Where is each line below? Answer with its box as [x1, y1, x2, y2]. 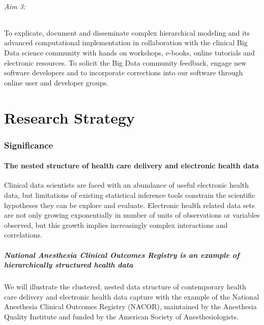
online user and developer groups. [4, 77, 109, 87]
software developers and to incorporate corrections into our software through [4, 67, 243, 78]
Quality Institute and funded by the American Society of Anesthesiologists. [4, 311, 239, 321]
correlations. [4, 229, 42, 240]
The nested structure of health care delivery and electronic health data [4, 160, 259, 171]
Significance [4, 138, 53, 151]
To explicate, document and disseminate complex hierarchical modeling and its [4, 27, 250, 38]
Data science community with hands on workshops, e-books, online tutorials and [4, 47, 255, 57]
